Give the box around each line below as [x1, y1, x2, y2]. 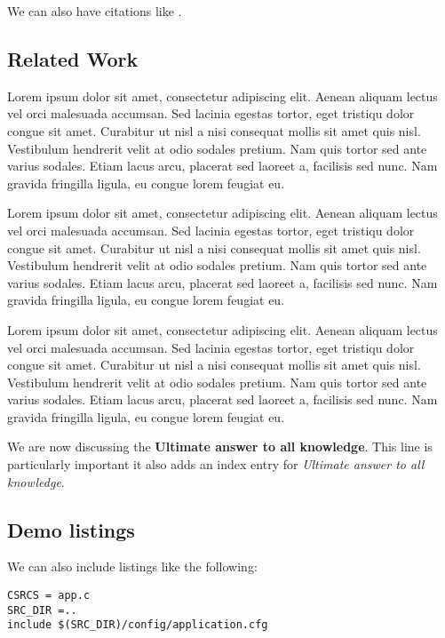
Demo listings [7, 515, 135, 543]
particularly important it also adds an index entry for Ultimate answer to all [7, 455, 425, 474]
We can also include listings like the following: [7, 557, 258, 576]
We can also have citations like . [7, 2, 182, 20]
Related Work [7, 44, 139, 72]
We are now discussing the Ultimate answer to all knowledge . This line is [7, 437, 433, 456]
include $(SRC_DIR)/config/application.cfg [7, 618, 268, 632]
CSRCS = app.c [7, 589, 91, 602]
